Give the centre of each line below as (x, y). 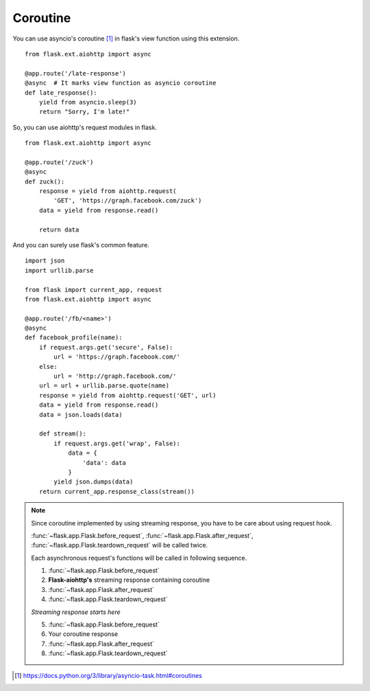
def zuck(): (45, 181)
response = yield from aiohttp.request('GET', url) (127, 395)
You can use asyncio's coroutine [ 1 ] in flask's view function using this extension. (126, 38)
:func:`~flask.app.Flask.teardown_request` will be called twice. (120, 545)
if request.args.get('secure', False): (106, 347)
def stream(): (63, 434)
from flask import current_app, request (94, 290)
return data (59, 229)
